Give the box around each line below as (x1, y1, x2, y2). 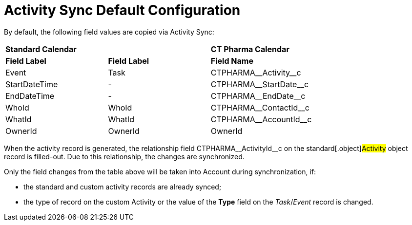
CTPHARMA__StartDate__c (210, 79, 309, 89)
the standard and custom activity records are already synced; (23, 182, 222, 191)
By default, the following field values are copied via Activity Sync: (4, 27, 214, 36)
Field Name (210, 56, 253, 66)
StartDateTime (5, 79, 58, 89)
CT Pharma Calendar (210, 44, 289, 54)
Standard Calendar (5, 44, 77, 54)
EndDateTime (5, 91, 55, 101)
